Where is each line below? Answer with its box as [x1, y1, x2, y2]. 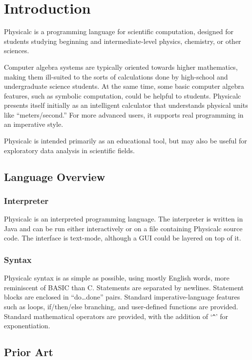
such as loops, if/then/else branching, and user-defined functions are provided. [4, 301, 238, 312]
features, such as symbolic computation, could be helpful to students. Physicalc [4, 90, 241, 100]
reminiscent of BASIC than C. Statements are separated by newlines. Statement [4, 282, 244, 292]
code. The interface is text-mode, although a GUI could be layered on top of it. [4, 233, 241, 243]
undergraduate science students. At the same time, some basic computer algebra [4, 81, 244, 91]
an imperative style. [4, 119, 63, 129]
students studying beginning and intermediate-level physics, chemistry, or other [4, 36, 241, 46]
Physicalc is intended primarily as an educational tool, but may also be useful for [4, 136, 247, 146]
